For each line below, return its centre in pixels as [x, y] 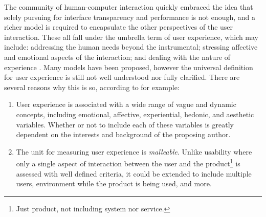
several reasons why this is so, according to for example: [92, 87]
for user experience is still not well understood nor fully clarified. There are [122, 77]
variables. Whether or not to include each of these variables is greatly [125, 124]
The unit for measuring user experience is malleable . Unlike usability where [134, 151]
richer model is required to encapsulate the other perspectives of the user [119, 27]
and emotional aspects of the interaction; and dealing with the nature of [117, 57]
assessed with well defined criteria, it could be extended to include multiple [134, 173]
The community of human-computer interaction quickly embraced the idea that [129, 7]
